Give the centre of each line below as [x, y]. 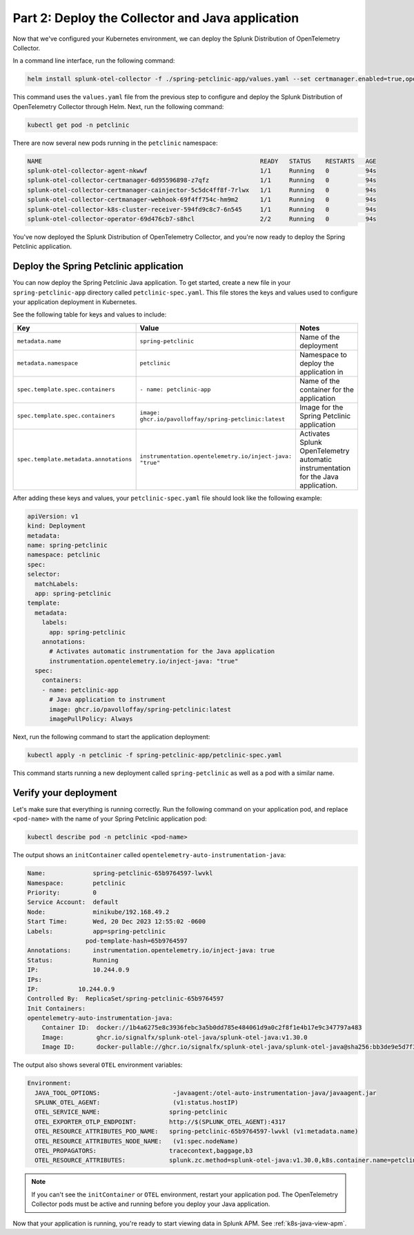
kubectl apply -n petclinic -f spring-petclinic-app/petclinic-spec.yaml [155, 755]
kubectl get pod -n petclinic [78, 125]
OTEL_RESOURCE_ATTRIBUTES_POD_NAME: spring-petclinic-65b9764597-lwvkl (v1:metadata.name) [197, 1132]
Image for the [321, 407]
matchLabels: [57, 584]
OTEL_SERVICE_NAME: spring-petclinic [131, 1112]
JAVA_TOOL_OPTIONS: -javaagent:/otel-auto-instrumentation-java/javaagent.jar [206, 1093]
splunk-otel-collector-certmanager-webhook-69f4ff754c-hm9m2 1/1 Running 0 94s [202, 200]
